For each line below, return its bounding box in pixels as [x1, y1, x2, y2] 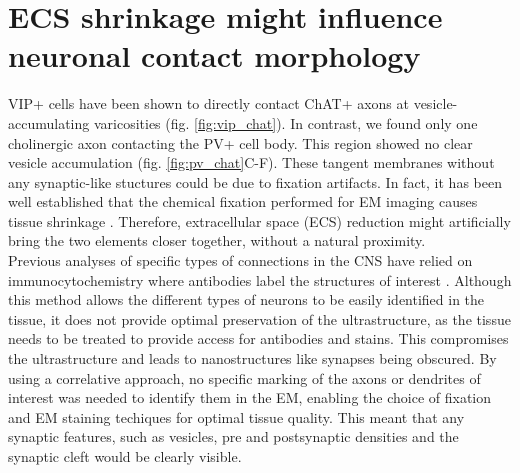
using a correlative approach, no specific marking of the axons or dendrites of [8, 367, 481, 388]
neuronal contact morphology [8, 35, 421, 76]
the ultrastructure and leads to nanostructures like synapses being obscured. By [8, 348, 497, 369]
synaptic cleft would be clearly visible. [8, 446, 242, 466]
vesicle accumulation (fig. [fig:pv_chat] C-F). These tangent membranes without [8, 152, 495, 173]
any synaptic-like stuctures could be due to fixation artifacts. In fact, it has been [8, 171, 502, 192]
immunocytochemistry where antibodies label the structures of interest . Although [8, 269, 512, 290]
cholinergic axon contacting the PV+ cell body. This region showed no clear [8, 132, 473, 153]
